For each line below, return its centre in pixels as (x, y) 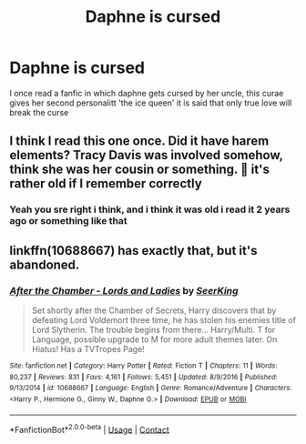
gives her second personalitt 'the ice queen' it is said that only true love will (151, 103)
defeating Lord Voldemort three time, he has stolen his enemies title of (163, 319)
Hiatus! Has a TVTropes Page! (88, 348)
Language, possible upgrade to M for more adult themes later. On (154, 339)
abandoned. (45, 264)
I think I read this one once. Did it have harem (139, 141)
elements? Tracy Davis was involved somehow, (147, 155)
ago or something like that (68, 221)
